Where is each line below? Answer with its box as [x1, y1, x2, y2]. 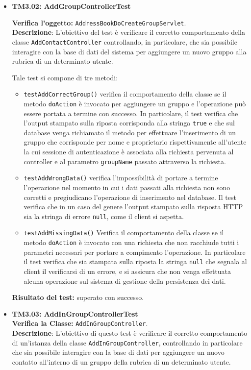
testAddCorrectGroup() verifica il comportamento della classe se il [24, 89, 226, 99]
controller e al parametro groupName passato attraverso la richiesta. [24, 156, 226, 166]
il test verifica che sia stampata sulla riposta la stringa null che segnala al [24, 256, 247, 267]
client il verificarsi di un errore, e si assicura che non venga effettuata [24, 266, 231, 276]
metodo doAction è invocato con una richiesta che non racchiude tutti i [24, 237, 239, 247]
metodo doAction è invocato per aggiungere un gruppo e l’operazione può [24, 98, 246, 108]
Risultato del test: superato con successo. [12, 292, 144, 302]
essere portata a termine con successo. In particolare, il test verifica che [24, 108, 238, 118]
